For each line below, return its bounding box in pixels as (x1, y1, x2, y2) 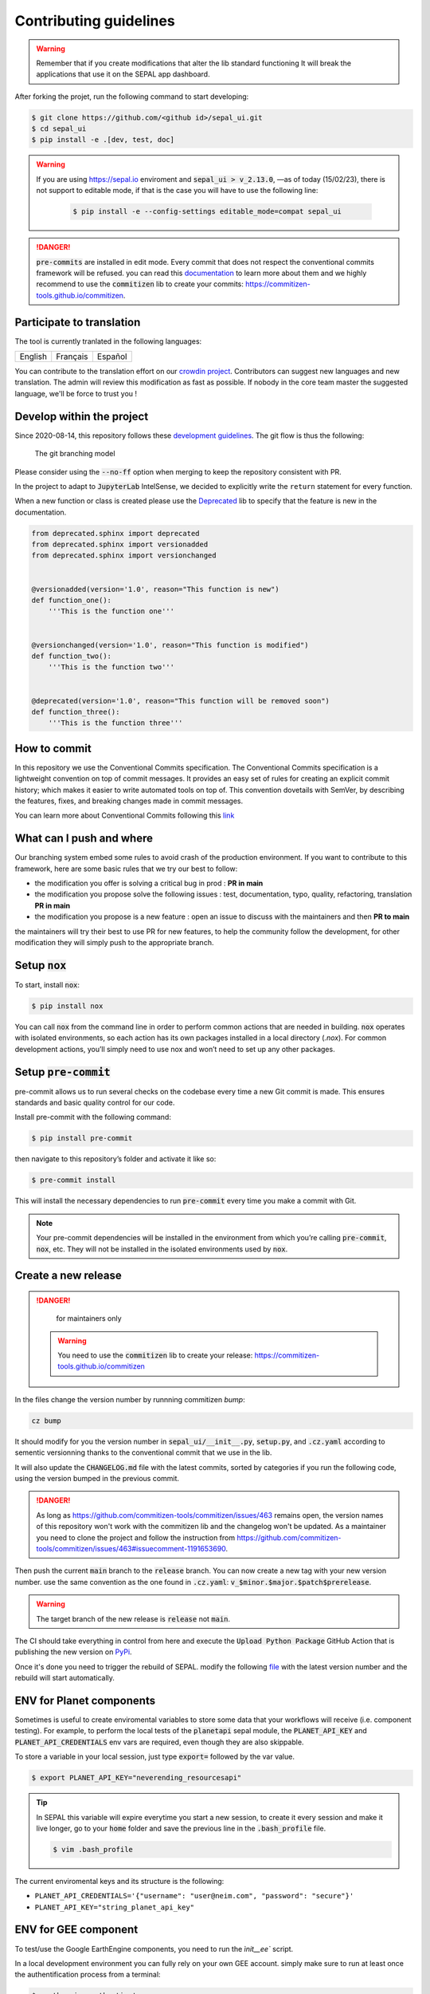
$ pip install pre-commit (31, 1133, 133, 1143)
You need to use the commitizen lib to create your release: (57, 1350, 253, 1360)
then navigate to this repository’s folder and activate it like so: (14, 1154, 217, 1164)
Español (96, 351, 127, 362)
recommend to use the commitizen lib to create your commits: (36, 279, 244, 289)
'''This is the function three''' (48, 719, 183, 727)
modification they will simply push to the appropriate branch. (14, 938, 214, 948)
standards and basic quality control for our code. (14, 1097, 175, 1107)
